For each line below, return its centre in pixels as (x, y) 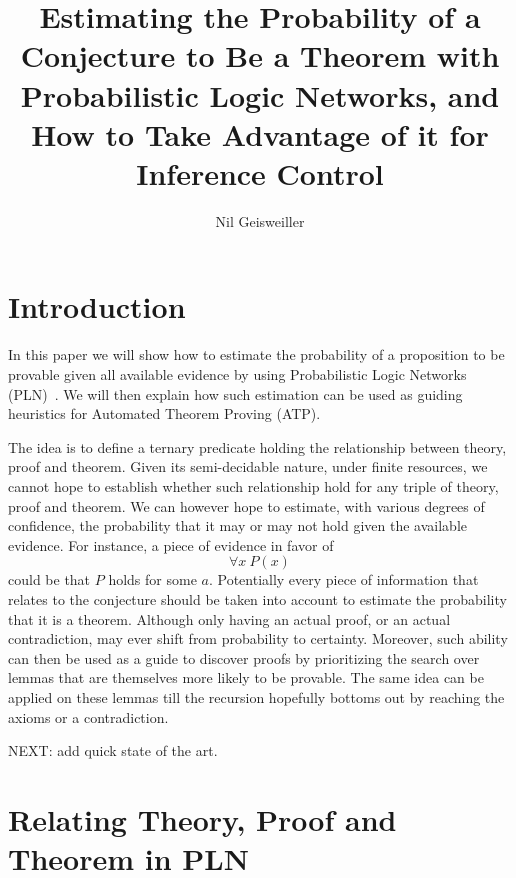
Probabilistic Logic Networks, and (260, 94)
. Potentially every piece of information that (343, 579)
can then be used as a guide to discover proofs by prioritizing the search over (244, 657)
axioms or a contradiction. (88, 716)
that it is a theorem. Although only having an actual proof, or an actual (229, 618)
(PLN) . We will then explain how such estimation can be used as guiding (235, 393)
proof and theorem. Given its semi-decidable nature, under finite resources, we (248, 466)
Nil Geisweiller (260, 220)
